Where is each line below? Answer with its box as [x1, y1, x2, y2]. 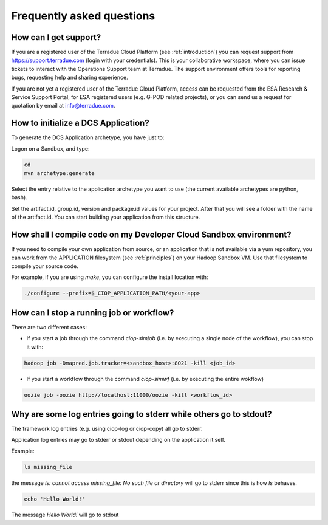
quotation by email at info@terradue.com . [11, 102, 115, 109]
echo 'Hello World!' [24, 495, 85, 503]
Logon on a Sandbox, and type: [11, 145, 90, 152]
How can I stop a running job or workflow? [11, 307, 174, 318]
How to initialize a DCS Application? [11, 118, 149, 128]
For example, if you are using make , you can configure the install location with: [11, 273, 208, 281]
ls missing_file [24, 464, 73, 470]
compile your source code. [11, 262, 78, 270]
